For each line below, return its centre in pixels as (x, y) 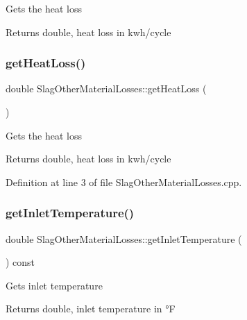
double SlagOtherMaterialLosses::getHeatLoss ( (106, 89)
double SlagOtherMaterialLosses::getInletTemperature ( (124, 238)
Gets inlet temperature (54, 285)
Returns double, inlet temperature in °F (91, 309)
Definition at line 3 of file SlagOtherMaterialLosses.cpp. (124, 182)
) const (20, 262)
